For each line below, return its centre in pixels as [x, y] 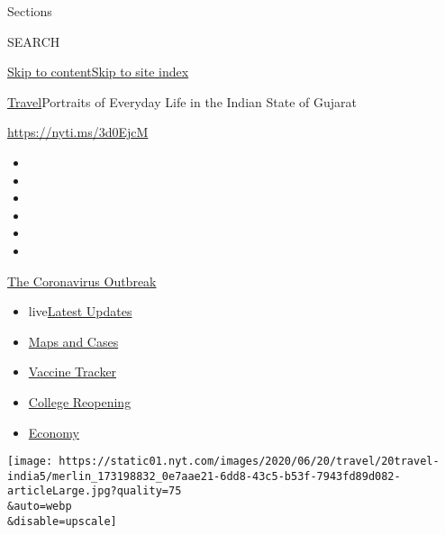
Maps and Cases [73, 341]
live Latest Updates [80, 311]
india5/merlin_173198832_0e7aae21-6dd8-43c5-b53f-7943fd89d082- [204, 476]
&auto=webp [40, 507]
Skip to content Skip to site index [98, 72]
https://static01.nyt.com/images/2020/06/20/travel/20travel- [249, 462]
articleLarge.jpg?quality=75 [95, 491]
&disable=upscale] [62, 521]
